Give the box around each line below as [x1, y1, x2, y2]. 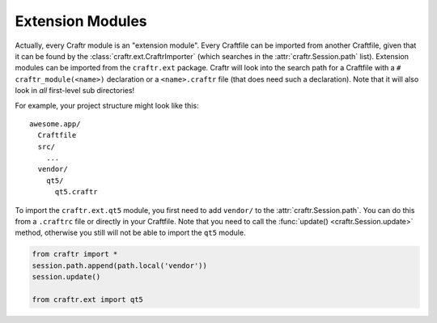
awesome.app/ [29, 119, 81, 129]
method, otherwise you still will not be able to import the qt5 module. [15, 227, 246, 238]
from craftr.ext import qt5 [32, 295, 143, 304]
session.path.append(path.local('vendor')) [32, 261, 208, 270]
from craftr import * [32, 249, 118, 259]
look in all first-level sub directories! [15, 86, 135, 96]
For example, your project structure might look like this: [15, 100, 199, 110]
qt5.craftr [54, 187, 98, 197]
